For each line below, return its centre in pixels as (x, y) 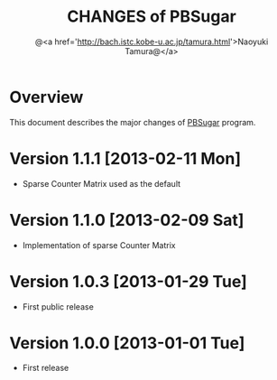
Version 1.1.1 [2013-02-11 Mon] (125, 158)
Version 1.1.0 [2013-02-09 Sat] (127, 220)
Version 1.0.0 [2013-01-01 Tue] (127, 343)
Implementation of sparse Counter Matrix (99, 245)
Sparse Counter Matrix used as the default (102, 183)
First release (46, 368)
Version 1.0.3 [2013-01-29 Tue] (129, 281)
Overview (46, 97)
